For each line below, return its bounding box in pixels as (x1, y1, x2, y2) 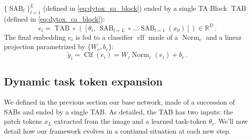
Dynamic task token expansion (4, 74, 163, 89)
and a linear (205, 31, 242, 42)
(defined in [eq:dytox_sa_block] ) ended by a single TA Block (43, 3, 227, 13)
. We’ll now (214, 116, 248, 126)
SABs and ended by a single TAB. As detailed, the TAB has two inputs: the (4, 106, 233, 116)
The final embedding (4, 31, 66, 42)
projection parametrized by (4, 41, 85, 52)
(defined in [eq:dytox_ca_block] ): (4, 13, 105, 24)
